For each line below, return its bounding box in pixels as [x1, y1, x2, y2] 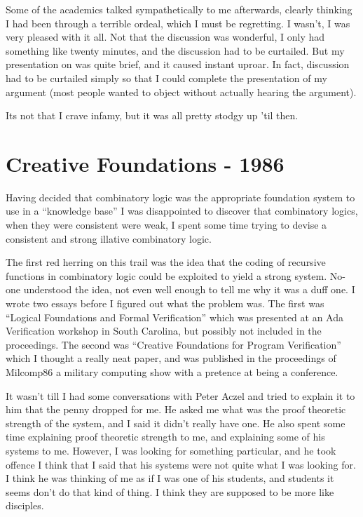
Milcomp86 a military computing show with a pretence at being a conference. [6, 365, 338, 379]
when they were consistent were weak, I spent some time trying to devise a [6, 217, 327, 232]
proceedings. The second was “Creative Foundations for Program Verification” [6, 337, 341, 351]
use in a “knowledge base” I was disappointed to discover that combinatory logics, [6, 203, 358, 218]
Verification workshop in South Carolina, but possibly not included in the [6, 323, 322, 338]
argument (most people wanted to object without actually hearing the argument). [6, 84, 357, 99]
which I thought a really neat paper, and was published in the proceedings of [6, 351, 336, 365]
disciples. [6, 498, 44, 513]
